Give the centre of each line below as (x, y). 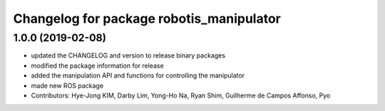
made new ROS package (67, 85)
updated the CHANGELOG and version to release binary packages (128, 55)
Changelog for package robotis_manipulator (147, 18)
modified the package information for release (97, 65)
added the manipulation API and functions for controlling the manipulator (138, 75)
